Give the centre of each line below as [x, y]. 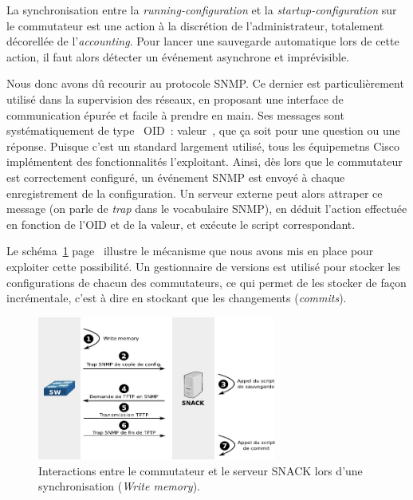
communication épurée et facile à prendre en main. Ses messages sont [175, 114]
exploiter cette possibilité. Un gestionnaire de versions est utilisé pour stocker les [203, 266]
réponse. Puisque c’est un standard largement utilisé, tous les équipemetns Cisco [203, 146]
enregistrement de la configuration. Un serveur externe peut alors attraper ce [195, 193]
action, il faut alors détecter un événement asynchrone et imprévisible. [178, 56]
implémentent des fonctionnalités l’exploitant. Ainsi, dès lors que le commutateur [205, 161]
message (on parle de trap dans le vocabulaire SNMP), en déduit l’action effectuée [207, 209]
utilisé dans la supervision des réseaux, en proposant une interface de [175, 98]
